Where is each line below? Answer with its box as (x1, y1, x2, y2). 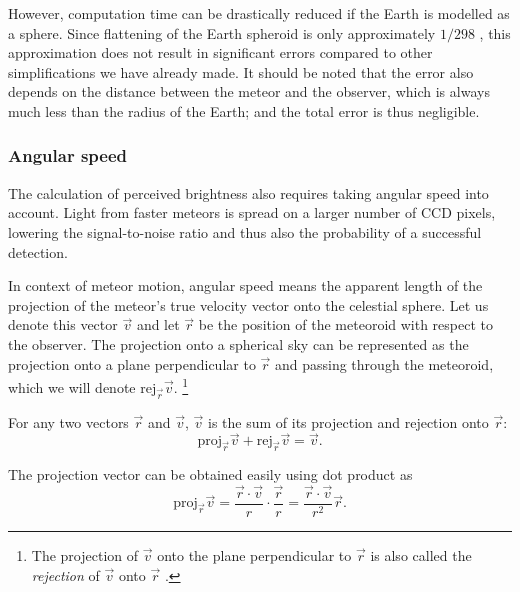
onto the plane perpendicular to (157, 545, 352, 566)
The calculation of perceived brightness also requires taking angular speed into (8, 182, 489, 203)
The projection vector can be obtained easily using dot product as (8, 464, 413, 485)
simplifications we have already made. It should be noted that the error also (8, 61, 474, 82)
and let (136, 314, 180, 335)
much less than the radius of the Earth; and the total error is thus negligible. (8, 100, 480, 121)
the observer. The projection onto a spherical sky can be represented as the (8, 333, 469, 354)
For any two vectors (8, 411, 129, 432)
